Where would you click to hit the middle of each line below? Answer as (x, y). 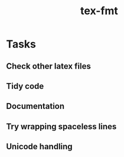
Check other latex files (49, 66)
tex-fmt (99, 11)
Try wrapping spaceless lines (61, 126)
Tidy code (25, 86)
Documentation (35, 106)
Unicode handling (39, 147)
